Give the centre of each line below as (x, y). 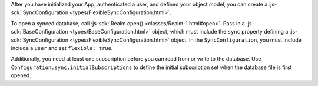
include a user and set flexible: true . (62, 48)
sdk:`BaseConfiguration (39, 32)
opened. (21, 75)
